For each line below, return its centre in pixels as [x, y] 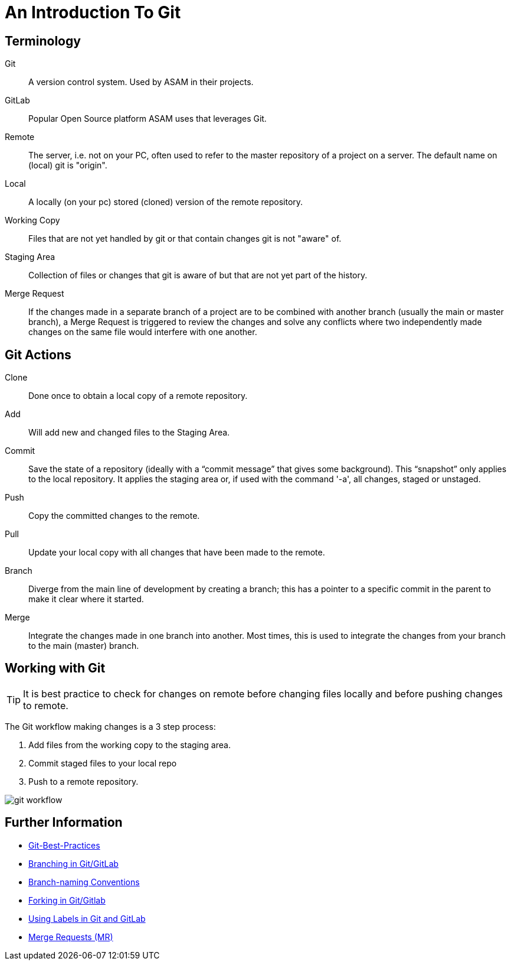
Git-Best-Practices [64, 845]
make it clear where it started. [86, 599]
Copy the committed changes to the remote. [114, 516]
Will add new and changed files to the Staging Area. [129, 433]
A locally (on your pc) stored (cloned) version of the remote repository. [166, 202]
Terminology [43, 41]
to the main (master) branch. [84, 646]
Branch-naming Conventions [84, 882]
